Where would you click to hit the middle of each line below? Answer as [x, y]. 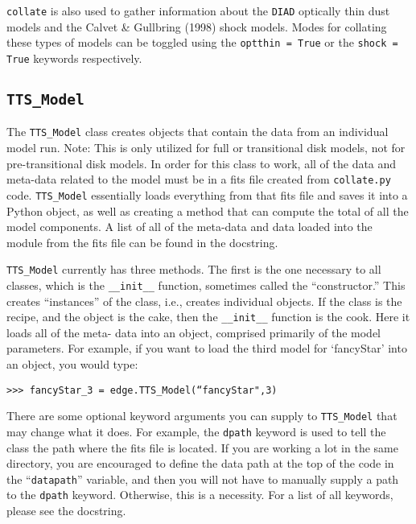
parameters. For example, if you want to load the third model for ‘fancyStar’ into [207, 348]
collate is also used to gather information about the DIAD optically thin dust [198, 10]
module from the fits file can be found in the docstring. [142, 242]
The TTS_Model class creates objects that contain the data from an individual [198, 132]
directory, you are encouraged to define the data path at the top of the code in [200, 463]
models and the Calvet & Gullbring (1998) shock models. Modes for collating [197, 26]
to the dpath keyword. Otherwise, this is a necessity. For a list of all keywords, [200, 495]
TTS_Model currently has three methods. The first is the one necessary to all [194, 269]
